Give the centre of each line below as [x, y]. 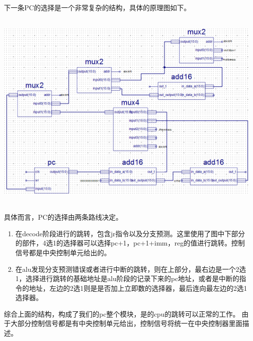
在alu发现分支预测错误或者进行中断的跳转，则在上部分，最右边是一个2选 [131, 269]
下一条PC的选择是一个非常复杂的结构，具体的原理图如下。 [97, 7]
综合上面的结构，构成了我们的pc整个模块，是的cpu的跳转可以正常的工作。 [122, 313]
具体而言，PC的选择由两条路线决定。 [63, 217]
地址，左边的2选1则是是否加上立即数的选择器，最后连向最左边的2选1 [138, 288]
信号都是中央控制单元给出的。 [63, 252]
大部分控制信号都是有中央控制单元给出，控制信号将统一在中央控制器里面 [126, 323]
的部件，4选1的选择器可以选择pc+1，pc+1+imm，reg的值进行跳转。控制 [130, 243]
